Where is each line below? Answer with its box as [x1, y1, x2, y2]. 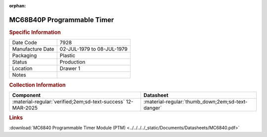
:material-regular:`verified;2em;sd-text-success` [12, 98, 125, 105]
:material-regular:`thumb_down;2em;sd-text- [143, 98, 248, 105]
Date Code [12, 39, 37, 46]
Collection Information [9, 81, 66, 88]
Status [12, 59, 27, 66]
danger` [143, 104, 162, 111]
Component [12, 92, 41, 99]
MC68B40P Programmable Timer [9, 15, 114, 24]
